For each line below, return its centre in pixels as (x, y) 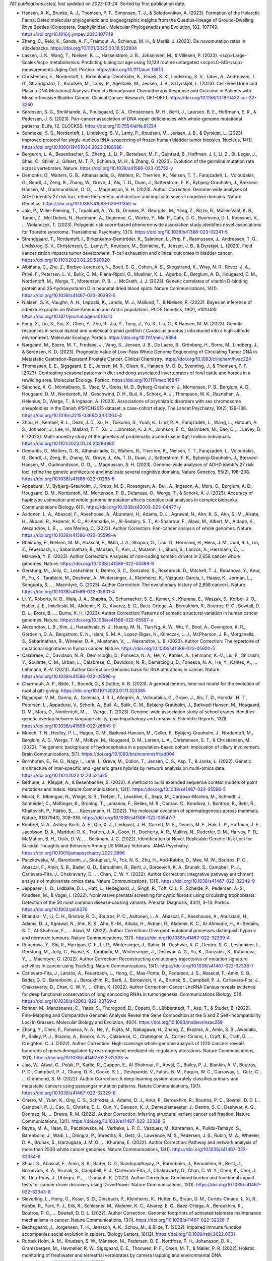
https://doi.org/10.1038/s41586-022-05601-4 (69, 592)
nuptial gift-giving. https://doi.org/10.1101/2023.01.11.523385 (84, 691)
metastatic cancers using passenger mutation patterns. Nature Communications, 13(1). (112, 1086)
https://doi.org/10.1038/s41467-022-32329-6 (69, 1093)
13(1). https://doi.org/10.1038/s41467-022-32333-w (75, 1058)
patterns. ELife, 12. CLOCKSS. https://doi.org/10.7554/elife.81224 (89, 126)
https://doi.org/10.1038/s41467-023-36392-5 (69, 296)
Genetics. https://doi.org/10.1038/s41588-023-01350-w (79, 203)
